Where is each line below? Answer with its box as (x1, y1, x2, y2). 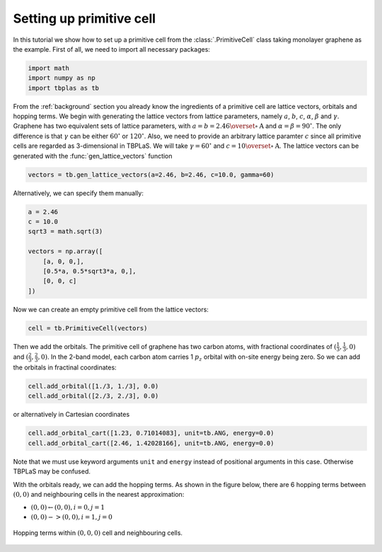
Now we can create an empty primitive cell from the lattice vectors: (13, 305, 209, 314)
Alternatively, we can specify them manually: (13, 188, 144, 197)
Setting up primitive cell (13, 11, 156, 26)
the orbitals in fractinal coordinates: (13, 363, 117, 372)
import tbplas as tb (28, 84, 99, 92)
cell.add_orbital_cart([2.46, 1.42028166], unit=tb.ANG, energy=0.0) (28, 439, 274, 447)
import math (28, 64, 70, 72)
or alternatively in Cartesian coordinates (13, 410, 130, 419)
